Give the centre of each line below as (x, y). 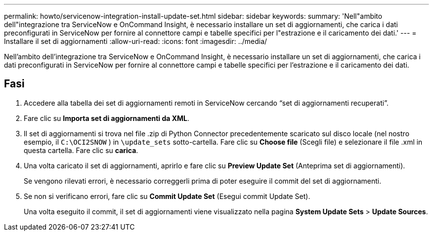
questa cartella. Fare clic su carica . (81, 150)
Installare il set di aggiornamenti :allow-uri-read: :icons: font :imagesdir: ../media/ (136, 41)
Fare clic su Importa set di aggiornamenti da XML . (107, 118)
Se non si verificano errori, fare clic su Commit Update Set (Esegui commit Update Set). (167, 196)
